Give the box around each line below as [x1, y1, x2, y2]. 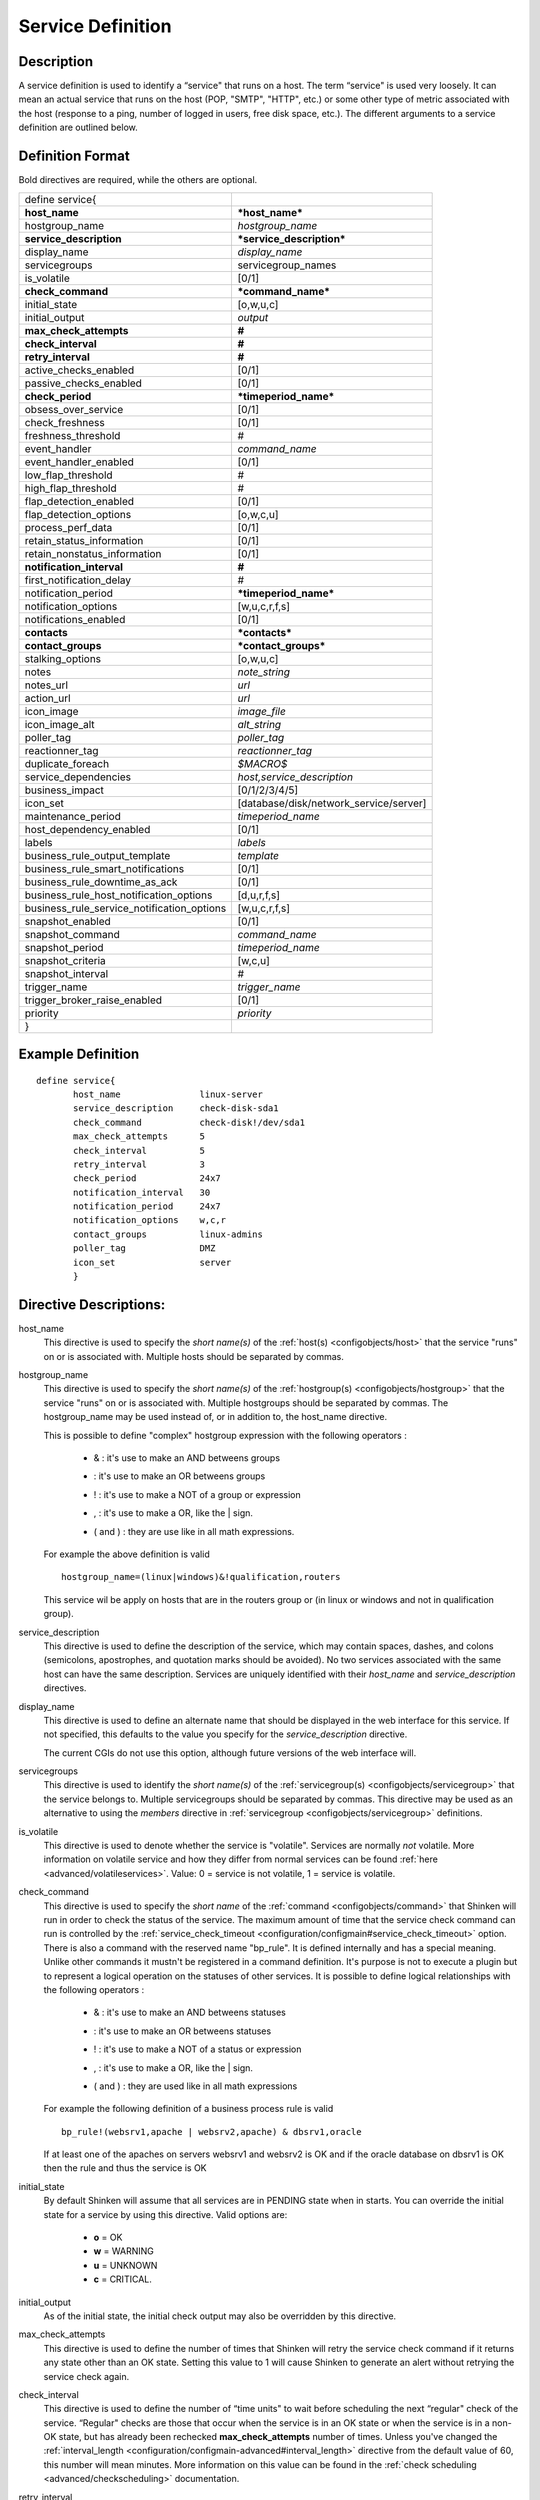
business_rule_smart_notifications [24, 861, 185, 875]
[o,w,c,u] [237, 507, 279, 521]
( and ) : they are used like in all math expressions [93, 2080, 298, 2092]
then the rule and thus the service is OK [43, 2162, 207, 2174]
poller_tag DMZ [73, 1243, 216, 1254]
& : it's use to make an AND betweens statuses [93, 2006, 287, 2019]
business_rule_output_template [24, 848, 171, 862]
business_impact [24, 783, 105, 797]
